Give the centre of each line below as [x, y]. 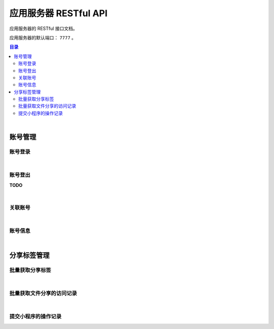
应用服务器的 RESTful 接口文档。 [44, 28]
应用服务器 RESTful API [58, 13]
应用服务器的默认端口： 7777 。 [43, 38]
